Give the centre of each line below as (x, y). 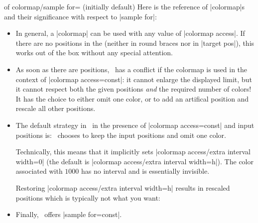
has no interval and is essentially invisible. (145, 171)
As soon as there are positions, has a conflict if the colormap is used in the (131, 69)
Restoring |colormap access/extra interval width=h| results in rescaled (123, 187)
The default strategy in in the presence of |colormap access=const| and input (135, 125)
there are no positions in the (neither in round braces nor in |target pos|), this (135, 43)
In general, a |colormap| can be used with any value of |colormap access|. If (130, 33)
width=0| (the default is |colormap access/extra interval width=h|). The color (134, 161)
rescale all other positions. (56, 108)
